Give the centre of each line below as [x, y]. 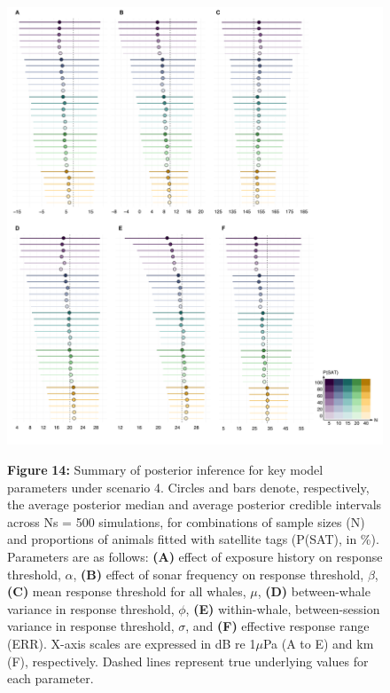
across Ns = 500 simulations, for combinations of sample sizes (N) [186, 521]
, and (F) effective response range [277, 626]
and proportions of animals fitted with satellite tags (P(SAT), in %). [193, 539]
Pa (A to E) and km [318, 643]
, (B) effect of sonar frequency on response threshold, [218, 574]
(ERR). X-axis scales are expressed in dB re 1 [132, 643]
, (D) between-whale [314, 591]
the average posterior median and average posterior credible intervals [195, 504]
